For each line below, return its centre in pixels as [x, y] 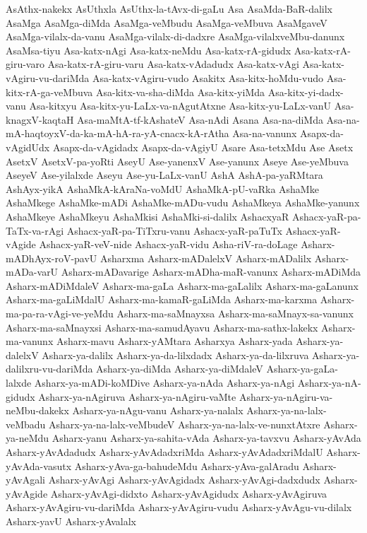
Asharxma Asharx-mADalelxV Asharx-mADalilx [206, 258]
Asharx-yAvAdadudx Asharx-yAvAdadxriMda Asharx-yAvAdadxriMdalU [164, 452]
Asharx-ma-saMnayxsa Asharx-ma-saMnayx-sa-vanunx [235, 314]
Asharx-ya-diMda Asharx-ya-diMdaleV [180, 369]
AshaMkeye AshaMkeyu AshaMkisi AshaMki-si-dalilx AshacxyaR [148, 216]
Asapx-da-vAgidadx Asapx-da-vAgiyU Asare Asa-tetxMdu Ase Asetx [203, 147]
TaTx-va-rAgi [35, 230]
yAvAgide [27, 493]
